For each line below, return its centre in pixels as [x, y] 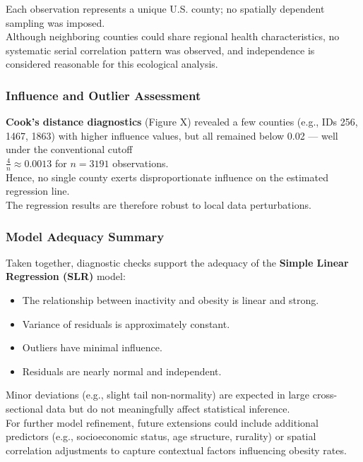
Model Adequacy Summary [85, 236]
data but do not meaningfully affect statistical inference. [168, 408]
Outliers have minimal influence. [92, 347]
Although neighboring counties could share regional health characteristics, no [173, 36]
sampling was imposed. [55, 22]
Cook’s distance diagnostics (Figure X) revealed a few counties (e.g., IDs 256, [182, 122]
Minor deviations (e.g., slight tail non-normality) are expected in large [158, 395]
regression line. [38, 191]
